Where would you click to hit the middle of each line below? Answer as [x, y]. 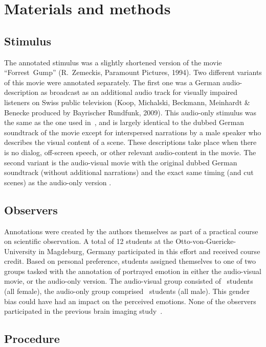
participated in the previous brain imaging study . [83, 311]
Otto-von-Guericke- [206, 241]
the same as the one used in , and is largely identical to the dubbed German [124, 122]
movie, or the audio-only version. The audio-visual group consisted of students [129, 281]
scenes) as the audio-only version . [58, 182]
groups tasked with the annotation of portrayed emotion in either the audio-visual [133, 271]
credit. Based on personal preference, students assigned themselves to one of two [130, 261]
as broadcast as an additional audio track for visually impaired [139, 92]
